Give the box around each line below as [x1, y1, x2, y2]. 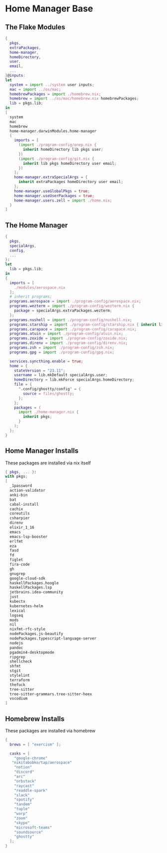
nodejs [9, 640, 23, 645]
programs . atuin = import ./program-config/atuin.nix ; [9, 331, 123, 336]
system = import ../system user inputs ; [9, 82, 94, 87]
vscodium [9, 696, 28, 701]
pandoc [9, 645, 23, 650]
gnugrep [9, 571, 26, 576]
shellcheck [9, 659, 32, 664]
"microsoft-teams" [14, 825, 52, 830]
